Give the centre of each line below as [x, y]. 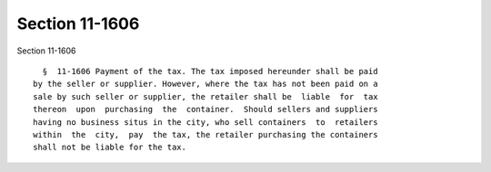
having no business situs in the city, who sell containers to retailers [205, 122]
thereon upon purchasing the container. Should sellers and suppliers [205, 110]
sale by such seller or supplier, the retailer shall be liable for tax [205, 96]
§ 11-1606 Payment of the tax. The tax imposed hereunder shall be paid [210, 71]
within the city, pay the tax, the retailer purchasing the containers [205, 134]
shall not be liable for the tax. [110, 148]
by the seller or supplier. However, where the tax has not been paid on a [205, 84]
